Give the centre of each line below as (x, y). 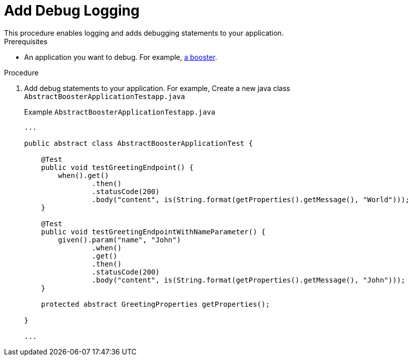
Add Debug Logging (72, 11)
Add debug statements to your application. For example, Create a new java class (157, 88)
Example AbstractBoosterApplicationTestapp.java (120, 112)
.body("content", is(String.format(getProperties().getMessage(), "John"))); (248, 280)
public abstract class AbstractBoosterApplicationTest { (139, 143)
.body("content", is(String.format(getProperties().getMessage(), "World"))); (251, 199)
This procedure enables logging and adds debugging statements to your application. (144, 33)
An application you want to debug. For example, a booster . (121, 57)
